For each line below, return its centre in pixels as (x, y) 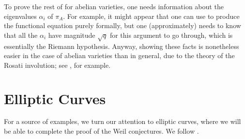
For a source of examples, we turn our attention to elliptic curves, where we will (122, 121)
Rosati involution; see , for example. (57, 65)
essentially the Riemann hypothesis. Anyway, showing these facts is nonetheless (122, 46)
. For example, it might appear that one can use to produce (151, 16)
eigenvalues (20, 16)
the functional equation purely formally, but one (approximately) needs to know (122, 25)
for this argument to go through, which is (171, 35)
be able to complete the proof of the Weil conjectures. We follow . (101, 131)
